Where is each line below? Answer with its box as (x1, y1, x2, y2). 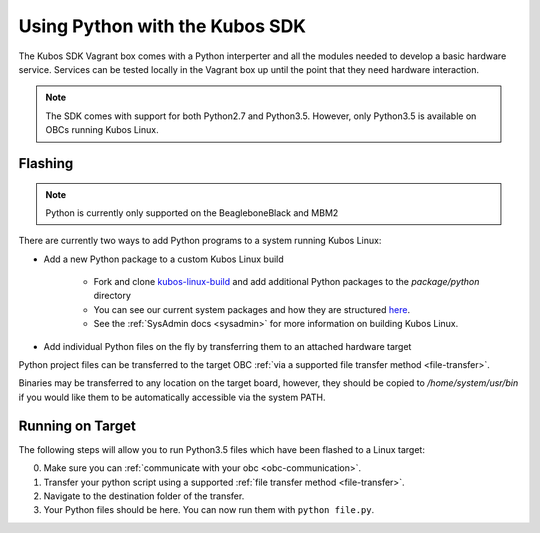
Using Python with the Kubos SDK (18, 15, 307, 37)
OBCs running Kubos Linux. (45, 124, 159, 136)
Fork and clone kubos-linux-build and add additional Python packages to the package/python (93, 276, 480, 288)
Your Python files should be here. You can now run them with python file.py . (43, 504, 375, 516)
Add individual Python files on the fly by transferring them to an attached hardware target (43, 340, 412, 352)
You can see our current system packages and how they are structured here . (93, 303, 410, 315)
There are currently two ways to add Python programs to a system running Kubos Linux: (18, 235, 382, 247)
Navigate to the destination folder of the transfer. (43, 490, 245, 502)
